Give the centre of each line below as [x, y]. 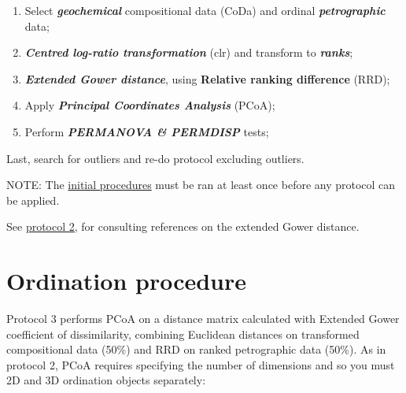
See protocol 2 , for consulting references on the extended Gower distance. [183, 226]
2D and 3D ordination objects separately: [106, 380]
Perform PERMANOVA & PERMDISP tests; [147, 131]
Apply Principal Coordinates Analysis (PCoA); [150, 105]
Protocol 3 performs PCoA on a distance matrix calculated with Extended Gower [203, 319]
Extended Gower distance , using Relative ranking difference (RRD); [207, 78]
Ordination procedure [127, 281]
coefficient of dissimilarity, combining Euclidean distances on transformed [183, 334]
